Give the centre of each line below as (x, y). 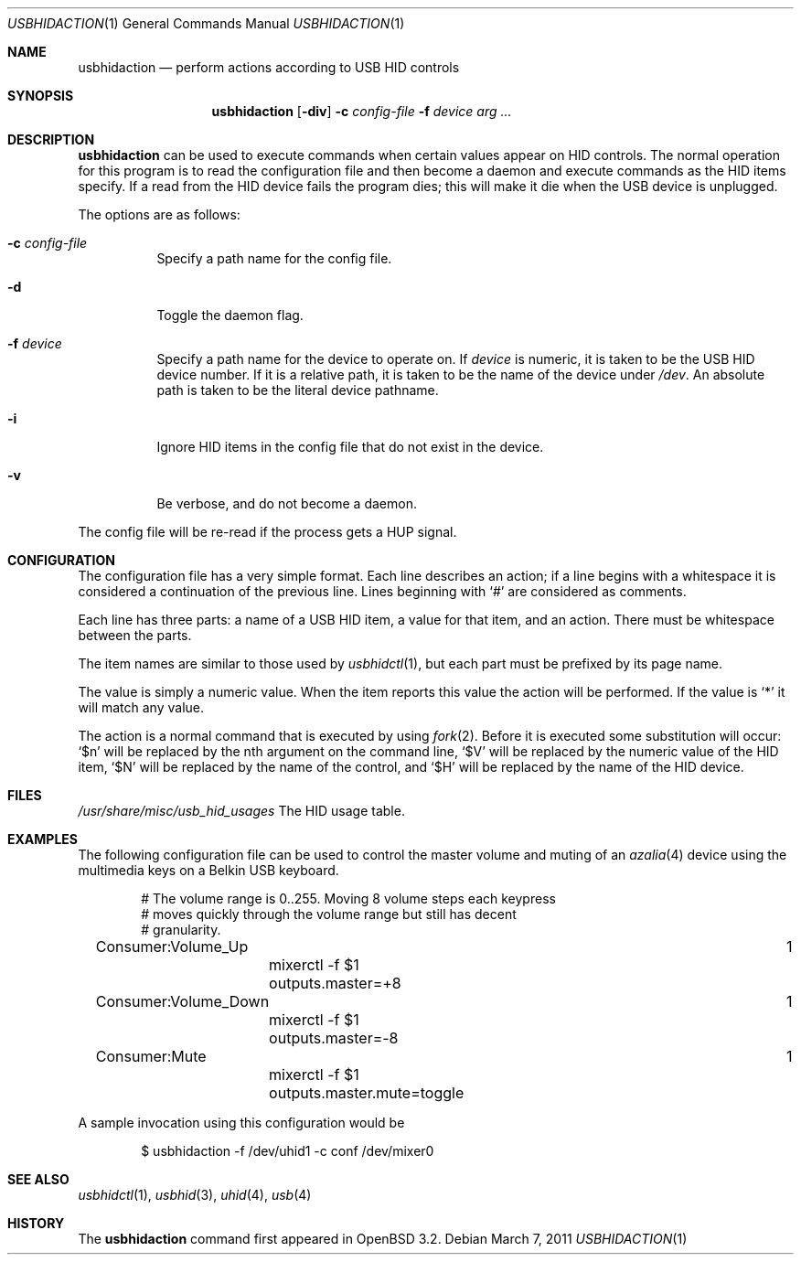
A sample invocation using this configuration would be (241, 1123)
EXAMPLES (43, 839)
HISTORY (36, 1223)
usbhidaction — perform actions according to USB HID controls (269, 67)
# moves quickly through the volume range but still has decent (329, 914)
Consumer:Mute (151, 1056)
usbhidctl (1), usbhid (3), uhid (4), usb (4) (195, 1195)
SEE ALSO (38, 1179)
